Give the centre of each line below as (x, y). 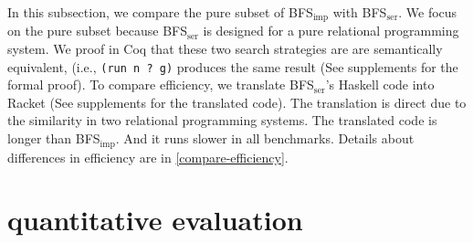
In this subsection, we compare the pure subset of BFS (160, 12)
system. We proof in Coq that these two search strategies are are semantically (225, 49)
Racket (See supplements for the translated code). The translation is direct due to (237, 102)
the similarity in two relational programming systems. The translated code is (222, 120)
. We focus (428, 12)
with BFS (360, 12)
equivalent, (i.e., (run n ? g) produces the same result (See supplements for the (233, 66)
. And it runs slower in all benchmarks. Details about (265, 138)
